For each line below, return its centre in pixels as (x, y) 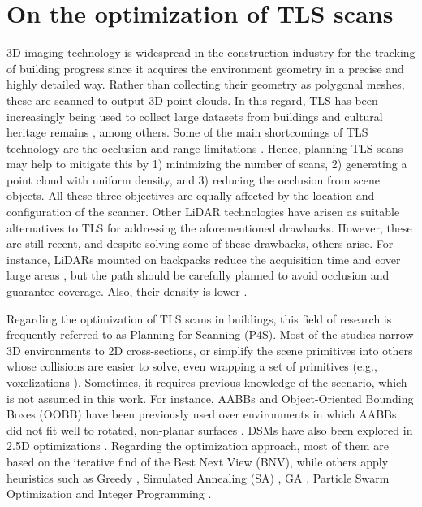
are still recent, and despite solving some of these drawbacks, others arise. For (200, 243)
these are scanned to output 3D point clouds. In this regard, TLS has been (192, 100)
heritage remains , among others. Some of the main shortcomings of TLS (187, 132)
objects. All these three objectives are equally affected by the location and (191, 195)
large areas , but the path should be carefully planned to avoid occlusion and (198, 275)
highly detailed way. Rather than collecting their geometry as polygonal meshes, (206, 84)
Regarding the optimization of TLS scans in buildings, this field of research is (199, 318)
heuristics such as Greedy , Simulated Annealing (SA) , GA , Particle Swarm (198, 477)
